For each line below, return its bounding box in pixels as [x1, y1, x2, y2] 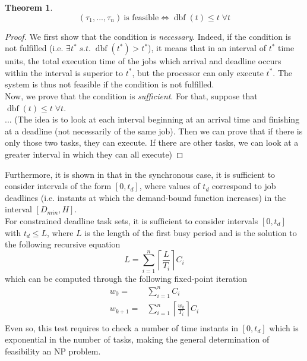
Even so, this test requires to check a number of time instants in [5, 321, 239, 334]
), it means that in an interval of [148, 42, 266, 54]
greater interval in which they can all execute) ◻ [5, 147, 183, 160]
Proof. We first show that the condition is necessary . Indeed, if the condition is [5, 30, 292, 42]
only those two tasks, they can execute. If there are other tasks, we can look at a [5, 136, 299, 149]
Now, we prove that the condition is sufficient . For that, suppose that [5, 89, 258, 102]
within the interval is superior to [5, 66, 124, 79]
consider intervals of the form [5, 180, 112, 192]
